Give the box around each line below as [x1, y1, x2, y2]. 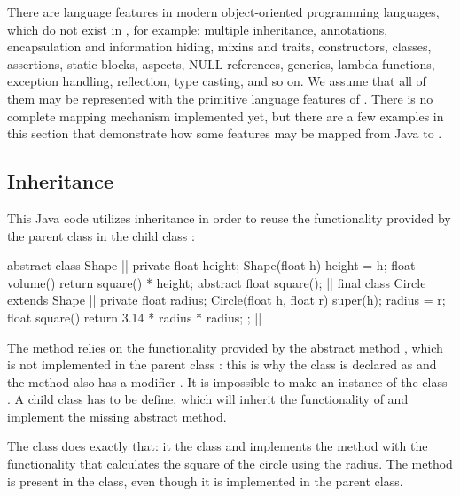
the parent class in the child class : [7, 226, 195, 244]
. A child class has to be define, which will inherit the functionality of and [7, 390, 409, 408]
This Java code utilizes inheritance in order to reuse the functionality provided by [7, 208, 451, 227]
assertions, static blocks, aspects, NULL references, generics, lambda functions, [7, 54, 435, 73]
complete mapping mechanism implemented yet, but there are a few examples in [7, 106, 444, 125]
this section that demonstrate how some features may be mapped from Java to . [7, 124, 442, 143]
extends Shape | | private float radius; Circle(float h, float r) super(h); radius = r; [7, 291, 446, 309]
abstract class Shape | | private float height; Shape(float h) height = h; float [7, 256, 416, 275]
